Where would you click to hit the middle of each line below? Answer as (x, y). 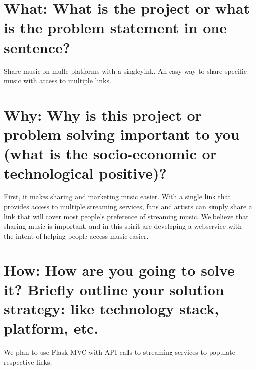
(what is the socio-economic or (110, 154)
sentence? (37, 47)
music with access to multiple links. (58, 81)
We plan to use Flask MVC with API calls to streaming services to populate (120, 352)
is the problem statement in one (115, 28)
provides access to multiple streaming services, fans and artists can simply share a (128, 206)
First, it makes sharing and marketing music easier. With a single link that (117, 197)
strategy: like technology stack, (112, 308)
